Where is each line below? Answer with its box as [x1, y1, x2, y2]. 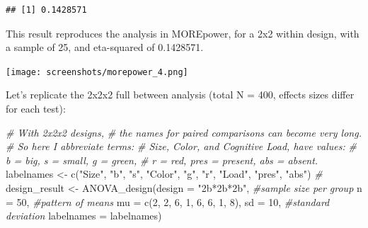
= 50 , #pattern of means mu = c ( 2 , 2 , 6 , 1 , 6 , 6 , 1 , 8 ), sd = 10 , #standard [6, 194, 330, 209]
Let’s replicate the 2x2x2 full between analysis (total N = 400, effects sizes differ [6, 87, 355, 102]
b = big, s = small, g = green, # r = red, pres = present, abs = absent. [6, 152, 318, 167]
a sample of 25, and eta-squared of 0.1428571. [6, 40, 204, 55]
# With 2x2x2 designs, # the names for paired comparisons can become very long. [6, 125, 362, 139]
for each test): [6, 101, 66, 116]
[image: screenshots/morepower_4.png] [6, 67, 188, 77]
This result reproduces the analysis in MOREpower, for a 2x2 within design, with [6, 25, 360, 40]
